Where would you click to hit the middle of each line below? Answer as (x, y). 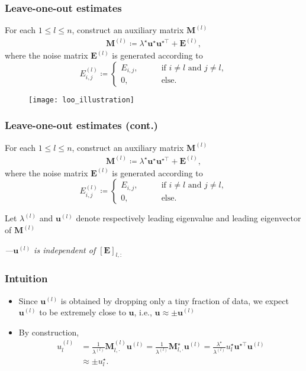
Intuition (26, 278)
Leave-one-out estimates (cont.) (81, 125)
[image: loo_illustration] (81, 100)
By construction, (49, 332)
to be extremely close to (83, 312)
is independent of (65, 249)
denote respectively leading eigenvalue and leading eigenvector (189, 218)
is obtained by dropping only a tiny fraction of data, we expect (175, 300)
